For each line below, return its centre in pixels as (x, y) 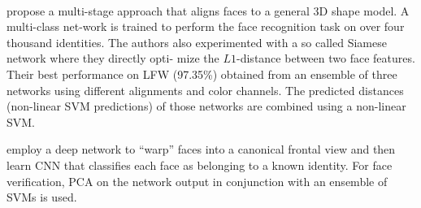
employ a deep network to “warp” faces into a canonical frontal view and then (201, 149)
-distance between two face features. (326, 58)
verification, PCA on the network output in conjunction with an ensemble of (197, 181)
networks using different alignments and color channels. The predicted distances (205, 90)
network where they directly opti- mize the (113, 58)
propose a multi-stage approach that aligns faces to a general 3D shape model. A (208, 10)
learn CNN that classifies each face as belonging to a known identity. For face (200, 165)
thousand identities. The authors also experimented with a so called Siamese (197, 42)
